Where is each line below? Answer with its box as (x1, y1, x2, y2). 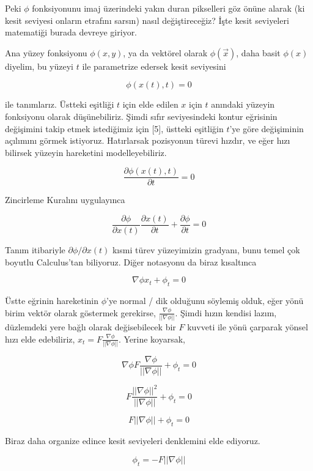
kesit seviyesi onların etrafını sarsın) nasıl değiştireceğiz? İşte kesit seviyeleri (5, 13, 289, 26)
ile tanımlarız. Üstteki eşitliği (5, 98, 114, 111)
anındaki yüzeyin (211, 98, 275, 111)
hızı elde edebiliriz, (5, 332, 75, 345)
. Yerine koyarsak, (118, 332, 185, 345)
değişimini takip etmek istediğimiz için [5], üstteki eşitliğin (5, 122, 224, 135)
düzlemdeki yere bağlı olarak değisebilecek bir (5, 320, 176, 333)
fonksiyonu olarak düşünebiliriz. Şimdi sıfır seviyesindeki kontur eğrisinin (5, 109, 278, 122)
